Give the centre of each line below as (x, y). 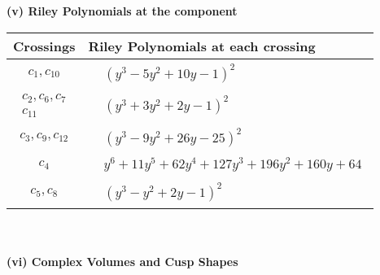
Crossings (44, 46)
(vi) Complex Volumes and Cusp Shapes (122, 261)
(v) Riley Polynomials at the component (122, 11)
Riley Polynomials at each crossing (202, 46)
